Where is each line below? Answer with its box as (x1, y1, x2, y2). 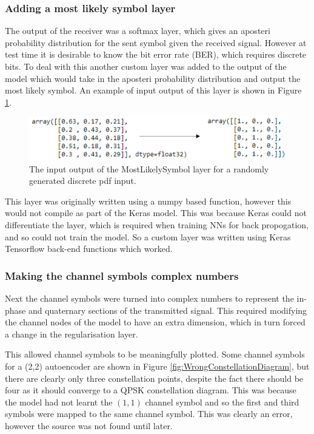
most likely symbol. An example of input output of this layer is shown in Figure (5, 84, 302, 97)
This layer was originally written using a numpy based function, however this (5, 194, 292, 207)
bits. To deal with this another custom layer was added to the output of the (5, 60, 287, 72)
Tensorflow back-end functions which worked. (5, 242, 173, 255)
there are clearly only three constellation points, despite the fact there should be (5, 371, 304, 384)
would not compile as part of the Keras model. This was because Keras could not (5, 206, 307, 219)
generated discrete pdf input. (29, 174, 136, 187)
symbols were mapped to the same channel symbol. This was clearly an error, (5, 407, 293, 420)
